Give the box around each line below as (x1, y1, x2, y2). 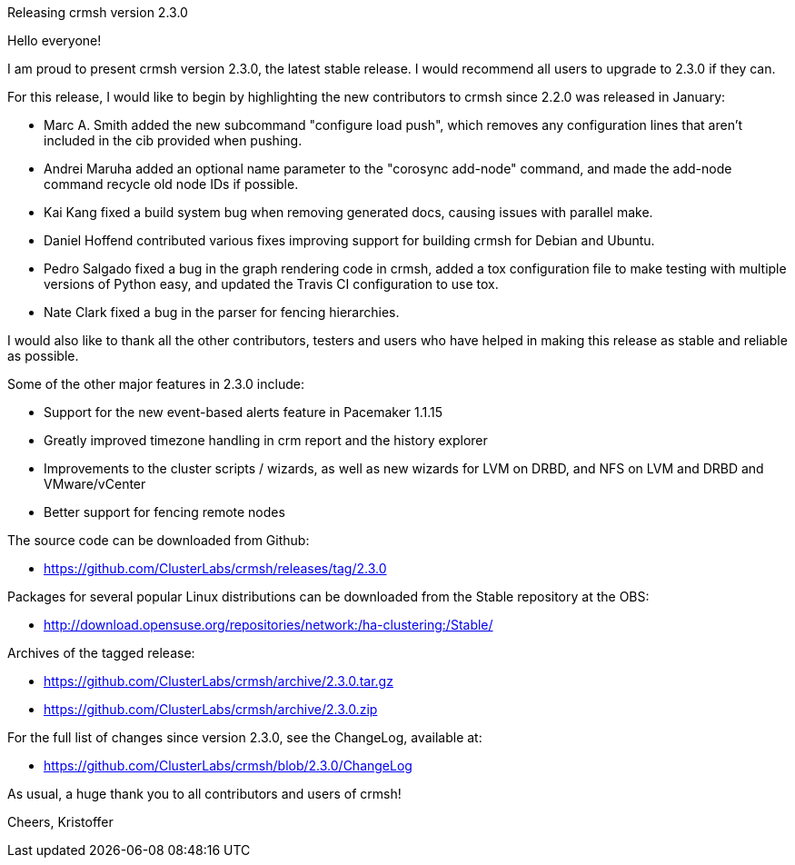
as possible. (7, 348, 79, 363)
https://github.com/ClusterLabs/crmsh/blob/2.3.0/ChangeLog (44, 758, 412, 773)
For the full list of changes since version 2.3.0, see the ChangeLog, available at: (7, 730, 482, 745)
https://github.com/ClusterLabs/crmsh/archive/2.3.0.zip (44, 701, 378, 717)
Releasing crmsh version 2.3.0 (7, 5, 188, 20)
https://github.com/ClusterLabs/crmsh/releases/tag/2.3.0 (44, 561, 387, 576)
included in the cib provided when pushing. (44, 133, 303, 148)
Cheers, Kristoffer (7, 814, 114, 830)
